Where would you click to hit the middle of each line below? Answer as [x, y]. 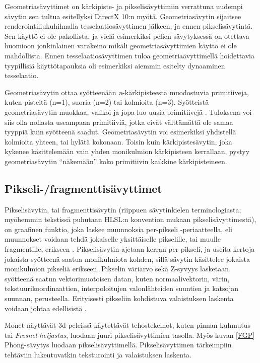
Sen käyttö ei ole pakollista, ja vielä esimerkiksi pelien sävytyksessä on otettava [127, 35]
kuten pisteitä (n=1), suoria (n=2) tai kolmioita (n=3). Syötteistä [107, 102]
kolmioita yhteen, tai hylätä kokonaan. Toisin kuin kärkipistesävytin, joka [118, 141]
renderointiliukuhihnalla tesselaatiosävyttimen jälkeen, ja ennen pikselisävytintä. [129, 26]
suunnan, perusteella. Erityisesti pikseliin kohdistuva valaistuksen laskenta [119, 298]
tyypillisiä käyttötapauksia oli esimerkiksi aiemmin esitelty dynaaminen [115, 65]
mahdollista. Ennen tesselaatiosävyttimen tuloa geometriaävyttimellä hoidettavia [130, 55]
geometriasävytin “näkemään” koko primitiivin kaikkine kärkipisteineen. [116, 161]
